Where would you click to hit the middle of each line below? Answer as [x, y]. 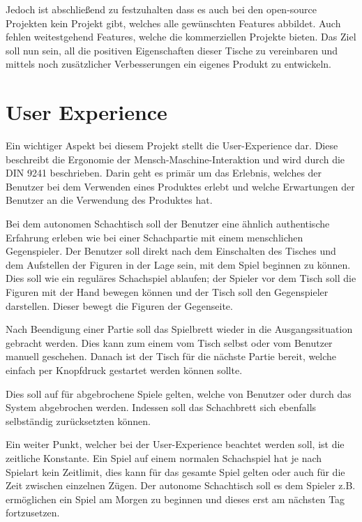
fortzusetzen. [33, 513]
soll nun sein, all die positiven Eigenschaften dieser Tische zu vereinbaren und [172, 50]
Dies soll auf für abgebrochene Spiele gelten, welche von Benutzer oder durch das [179, 393]
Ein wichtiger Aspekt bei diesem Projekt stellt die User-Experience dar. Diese [172, 146]
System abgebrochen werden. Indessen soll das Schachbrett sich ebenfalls [161, 407]
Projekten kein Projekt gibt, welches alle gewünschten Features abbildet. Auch [173, 23]
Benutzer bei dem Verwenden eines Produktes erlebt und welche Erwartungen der [180, 186]
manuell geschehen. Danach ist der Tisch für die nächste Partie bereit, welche [171, 356]
